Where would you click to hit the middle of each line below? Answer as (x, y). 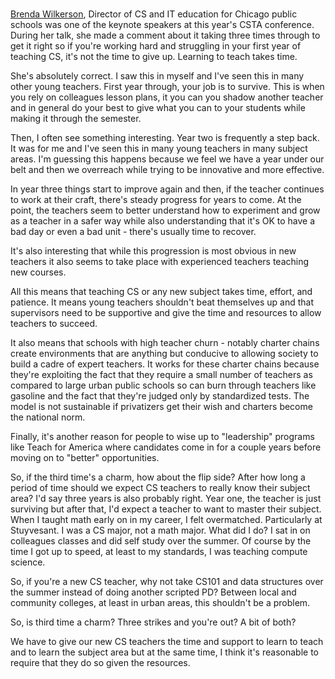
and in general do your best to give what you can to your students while (158, 108)
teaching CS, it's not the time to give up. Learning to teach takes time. (154, 57)
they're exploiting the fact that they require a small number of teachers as (161, 375)
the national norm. (48, 417)
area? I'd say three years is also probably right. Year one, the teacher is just (166, 499)
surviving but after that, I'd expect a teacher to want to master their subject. (166, 509)
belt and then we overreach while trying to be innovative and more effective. (167, 170)
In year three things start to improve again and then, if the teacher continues (167, 189)
